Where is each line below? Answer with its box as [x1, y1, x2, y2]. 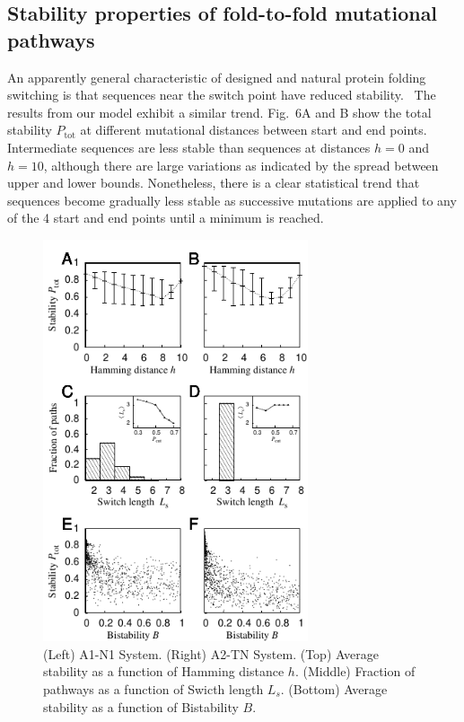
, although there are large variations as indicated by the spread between [43, 155, 439, 174]
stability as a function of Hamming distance [43, 662, 285, 681]
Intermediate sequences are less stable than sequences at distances [7, 137, 371, 156]
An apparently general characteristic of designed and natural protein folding [7, 67, 426, 86]
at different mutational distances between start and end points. [80, 120, 427, 139]
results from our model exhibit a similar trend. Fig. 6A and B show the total [7, 102, 432, 121]
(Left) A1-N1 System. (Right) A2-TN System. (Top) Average [43, 644, 379, 663]
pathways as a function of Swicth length [43, 680, 264, 699]
